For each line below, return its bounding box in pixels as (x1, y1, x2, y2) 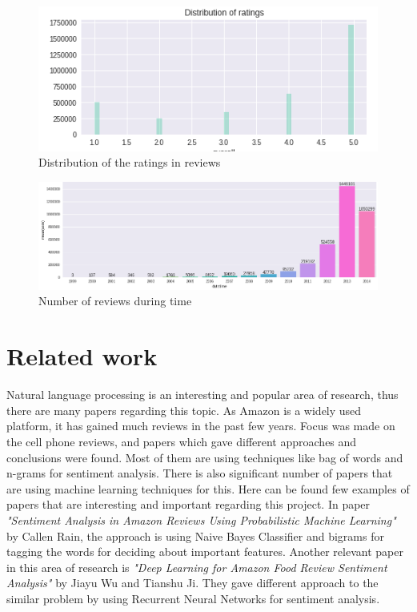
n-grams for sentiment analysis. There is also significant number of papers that (6, 465, 393, 481)
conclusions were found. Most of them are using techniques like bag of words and (6, 449, 403, 465)
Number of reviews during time (38, 292, 192, 309)
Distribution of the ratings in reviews (38, 154, 221, 171)
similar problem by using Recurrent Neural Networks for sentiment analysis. (6, 590, 380, 606)
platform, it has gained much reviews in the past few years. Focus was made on (6, 417, 395, 434)
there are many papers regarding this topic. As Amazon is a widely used (6, 401, 362, 418)
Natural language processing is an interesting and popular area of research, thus (6, 386, 399, 403)
